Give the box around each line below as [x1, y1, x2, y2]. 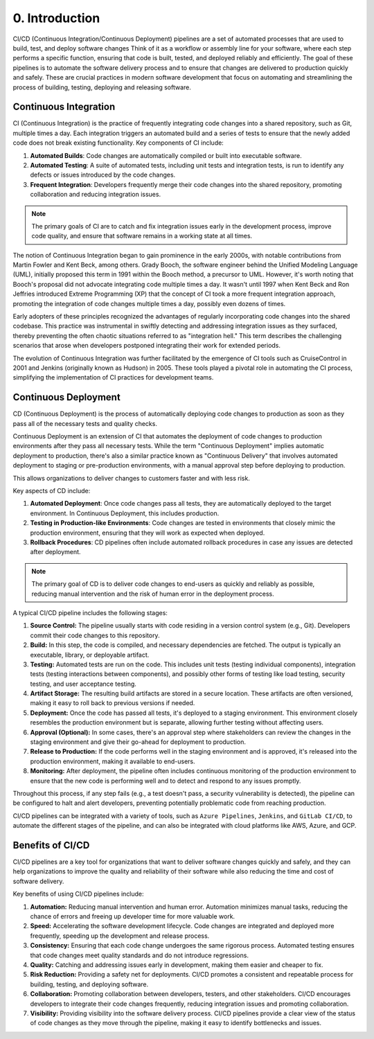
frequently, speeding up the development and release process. [30, 932, 210, 940]
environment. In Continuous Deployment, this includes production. [30, 509, 220, 517]
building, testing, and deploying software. [30, 980, 149, 988]
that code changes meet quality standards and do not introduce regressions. [30, 951, 249, 959]
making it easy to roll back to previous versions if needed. [30, 699, 195, 707]
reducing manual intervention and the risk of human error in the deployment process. [31, 589, 274, 598]
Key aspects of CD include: [12, 487, 91, 495]
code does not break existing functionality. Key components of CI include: [12, 139, 224, 147]
